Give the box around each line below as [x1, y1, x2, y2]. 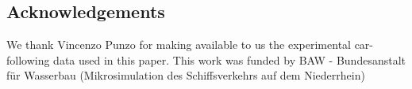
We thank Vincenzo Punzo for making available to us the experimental [6, 36, 351, 53]
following [6, 51, 50, 68]
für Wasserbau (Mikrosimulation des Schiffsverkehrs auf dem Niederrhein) [6, 67, 365, 83]
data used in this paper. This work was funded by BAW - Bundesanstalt [53, 51, 406, 68]
